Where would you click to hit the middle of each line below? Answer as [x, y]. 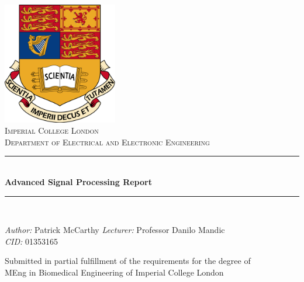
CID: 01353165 [31, 241]
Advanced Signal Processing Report [78, 181]
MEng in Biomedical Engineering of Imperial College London [114, 272]
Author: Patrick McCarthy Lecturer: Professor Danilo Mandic [115, 230]
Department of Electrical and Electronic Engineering [107, 142]
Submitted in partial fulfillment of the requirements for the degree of [128, 261]
